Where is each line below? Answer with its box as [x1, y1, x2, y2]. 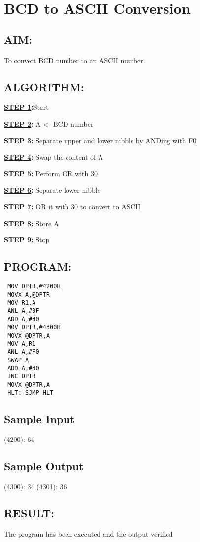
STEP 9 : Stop [4, 235, 50, 245]
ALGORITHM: [4, 79, 84, 94]
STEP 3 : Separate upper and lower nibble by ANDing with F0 [4, 135, 197, 145]
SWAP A [7, 356, 29, 364]
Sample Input [4, 411, 75, 426]
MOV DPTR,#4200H [7, 282, 61, 290]
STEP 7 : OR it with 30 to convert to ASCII [4, 201, 141, 211]
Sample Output [4, 458, 84, 474]
